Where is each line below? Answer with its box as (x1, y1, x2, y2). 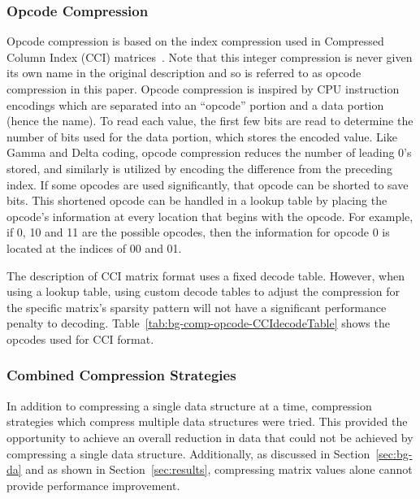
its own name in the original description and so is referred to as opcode (6, 64, 362, 81)
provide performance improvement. (6, 476, 180, 493)
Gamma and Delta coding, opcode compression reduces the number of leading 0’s (6, 144, 412, 161)
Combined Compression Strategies (6, 365, 236, 385)
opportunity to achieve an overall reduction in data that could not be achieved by (6, 428, 414, 445)
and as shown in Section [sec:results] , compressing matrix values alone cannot (25, 461, 413, 478)
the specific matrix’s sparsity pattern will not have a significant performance (6, 298, 387, 315)
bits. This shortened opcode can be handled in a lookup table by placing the (6, 192, 388, 209)
